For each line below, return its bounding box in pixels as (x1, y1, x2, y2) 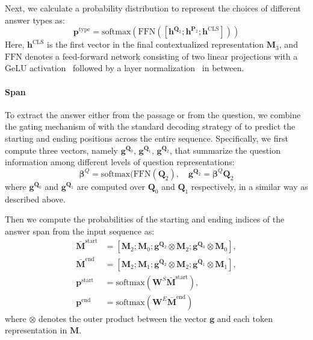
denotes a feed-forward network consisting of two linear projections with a (25, 49, 298, 62)
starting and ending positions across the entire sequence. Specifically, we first (5, 131, 288, 144)
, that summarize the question (169, 143, 280, 156)
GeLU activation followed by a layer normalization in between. (5, 61, 244, 74)
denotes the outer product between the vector (39, 312, 207, 324)
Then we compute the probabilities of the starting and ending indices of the (5, 213, 285, 225)
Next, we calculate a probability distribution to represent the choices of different (5, 2, 301, 14)
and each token (217, 312, 273, 324)
